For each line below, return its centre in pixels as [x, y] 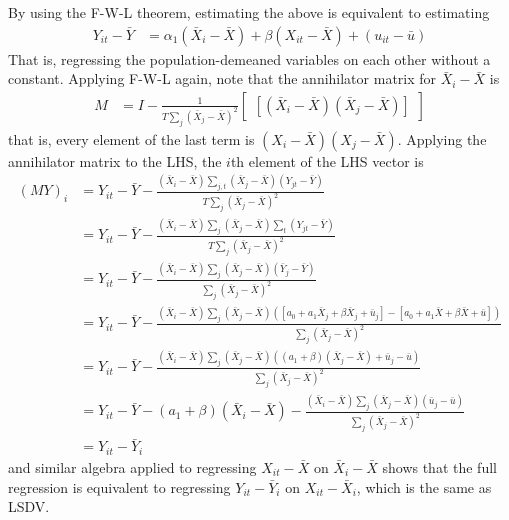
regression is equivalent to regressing [119, 486]
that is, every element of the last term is [131, 138]
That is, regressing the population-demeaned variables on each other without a [249, 58]
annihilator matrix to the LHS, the [115, 160]
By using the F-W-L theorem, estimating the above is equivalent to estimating [249, 12]
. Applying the [442, 138]
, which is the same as [424, 486]
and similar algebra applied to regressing [132, 466]
